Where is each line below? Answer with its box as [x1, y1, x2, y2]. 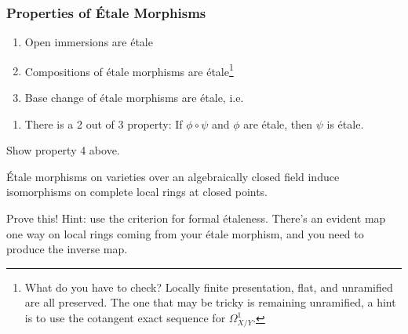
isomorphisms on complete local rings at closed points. [6, 183, 268, 200]
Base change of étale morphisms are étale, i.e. [24, 89, 244, 106]
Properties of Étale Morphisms [6, 2, 206, 22]
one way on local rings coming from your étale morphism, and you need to [6, 225, 364, 241]
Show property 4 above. [6, 142, 120, 158]
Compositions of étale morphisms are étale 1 [24, 60, 234, 79]
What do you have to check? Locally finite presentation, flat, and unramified [24, 278, 393, 295]
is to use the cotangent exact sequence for [24, 310, 226, 325]
